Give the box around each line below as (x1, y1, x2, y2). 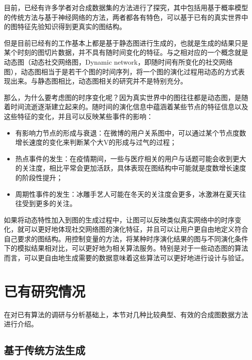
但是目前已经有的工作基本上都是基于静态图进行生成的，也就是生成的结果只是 (4, 37, 248, 48)
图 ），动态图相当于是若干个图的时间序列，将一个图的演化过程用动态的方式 (4, 66, 238, 76)
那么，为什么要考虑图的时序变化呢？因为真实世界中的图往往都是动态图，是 (4, 92, 241, 102)
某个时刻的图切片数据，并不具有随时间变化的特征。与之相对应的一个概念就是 (4, 47, 248, 57)
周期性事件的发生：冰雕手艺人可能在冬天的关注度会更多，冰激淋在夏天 (15, 189, 239, 199)
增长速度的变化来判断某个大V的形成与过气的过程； (15, 137, 177, 147)
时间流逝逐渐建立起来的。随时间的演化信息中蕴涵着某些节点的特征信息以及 (10, 102, 248, 112)
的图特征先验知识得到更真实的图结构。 (4, 21, 126, 32)
